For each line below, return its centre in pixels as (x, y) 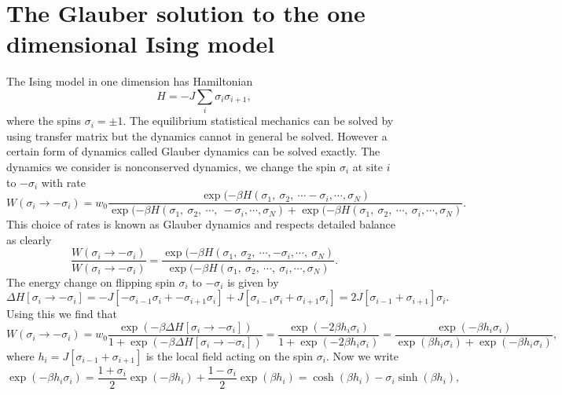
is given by (253, 282)
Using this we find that (62, 314)
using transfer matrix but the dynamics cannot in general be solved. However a (197, 135)
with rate (63, 182)
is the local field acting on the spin (229, 355)
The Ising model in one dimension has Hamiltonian (130, 81)
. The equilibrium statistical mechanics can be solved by (258, 121)
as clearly (29, 239)
